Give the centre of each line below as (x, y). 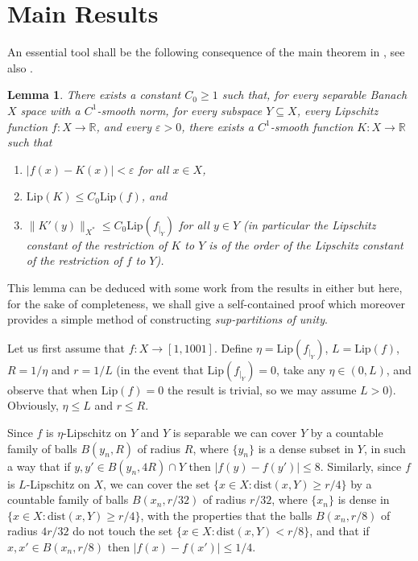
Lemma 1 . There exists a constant (94, 95)
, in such (385, 448)
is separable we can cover (235, 433)
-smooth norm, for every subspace (180, 110)
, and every (124, 126)
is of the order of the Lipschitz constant (306, 244)
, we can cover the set (157, 483)
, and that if (339, 531)
